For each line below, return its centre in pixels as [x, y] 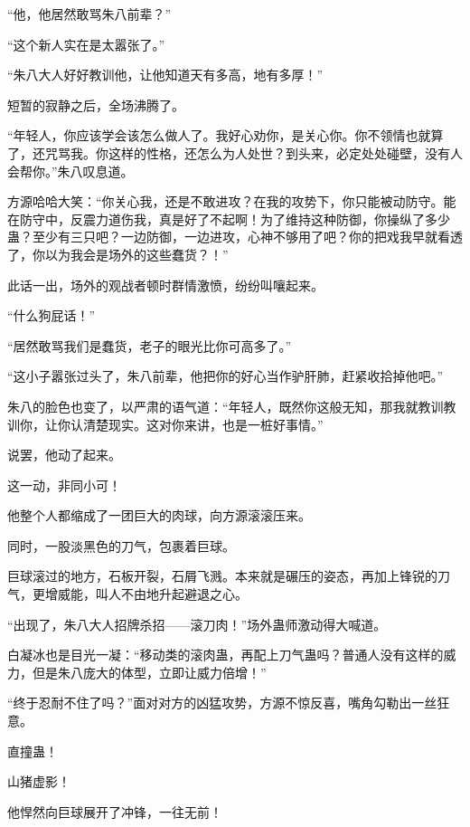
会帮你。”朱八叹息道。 [70, 171]
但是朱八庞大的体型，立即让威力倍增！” [149, 672]
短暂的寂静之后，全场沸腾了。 [96, 105]
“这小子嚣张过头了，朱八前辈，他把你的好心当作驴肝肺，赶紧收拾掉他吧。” [226, 376]
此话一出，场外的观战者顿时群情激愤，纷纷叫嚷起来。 [165, 285]
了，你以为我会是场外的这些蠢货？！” [118, 254]
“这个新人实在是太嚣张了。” [86, 44]
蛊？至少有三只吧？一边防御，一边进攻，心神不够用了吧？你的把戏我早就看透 [235, 237]
